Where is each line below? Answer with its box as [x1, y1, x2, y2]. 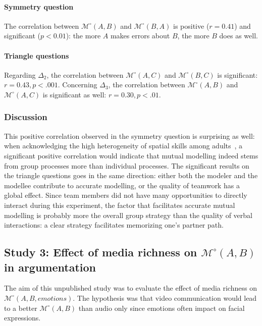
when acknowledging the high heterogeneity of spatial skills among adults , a [4, 140, 243, 151]
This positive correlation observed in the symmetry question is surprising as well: [4, 130, 255, 141]
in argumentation [4, 259, 96, 275]
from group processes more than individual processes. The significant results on [4, 160, 249, 171]
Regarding [4, 69, 36, 80]
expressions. [4, 312, 41, 323]
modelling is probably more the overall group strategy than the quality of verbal [4, 209, 252, 220]
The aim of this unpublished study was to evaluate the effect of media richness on [4, 283, 257, 293]
